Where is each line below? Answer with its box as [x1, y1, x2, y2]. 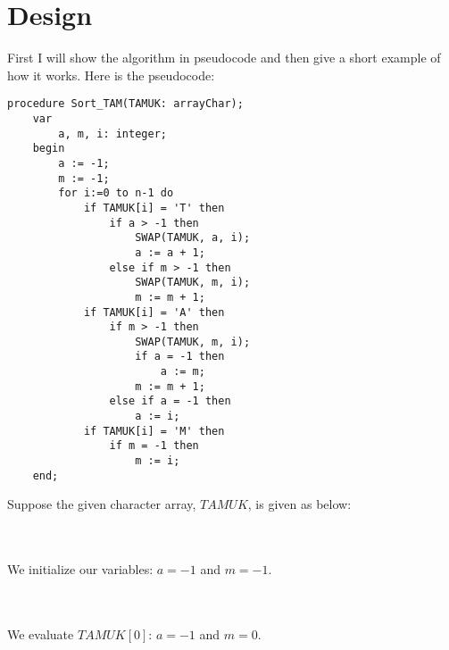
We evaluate [7, 624, 74, 643]
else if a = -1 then [109, 395, 231, 408]
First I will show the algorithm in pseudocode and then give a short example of [7, 48, 441, 67]
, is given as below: [247, 495, 352, 513]
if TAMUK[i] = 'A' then [83, 305, 225, 319]
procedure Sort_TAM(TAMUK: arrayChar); [7, 97, 244, 111]
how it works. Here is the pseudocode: [7, 65, 215, 84]
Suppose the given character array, [7, 495, 196, 513]
